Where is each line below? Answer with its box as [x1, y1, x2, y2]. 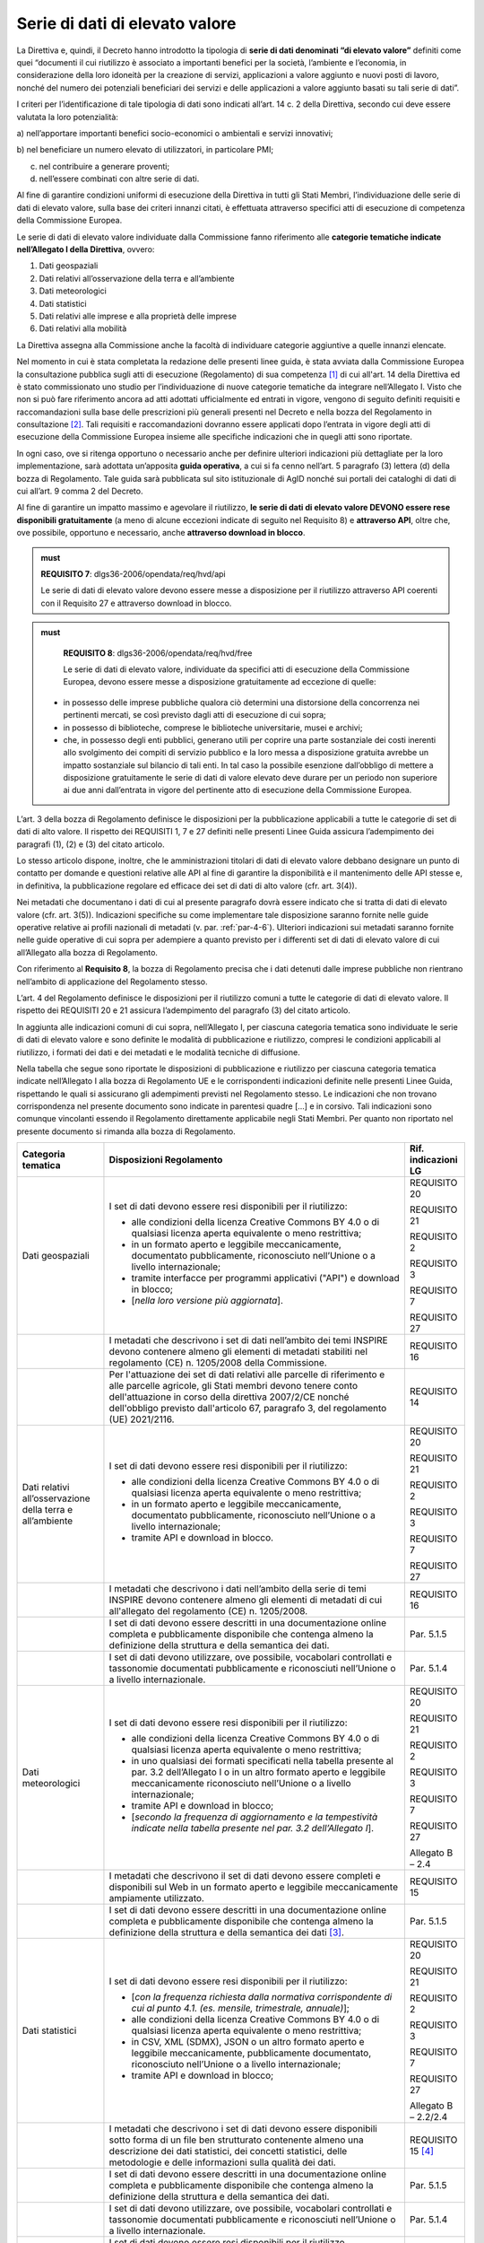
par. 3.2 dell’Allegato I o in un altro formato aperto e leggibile [131, 1766, 385, 1778]
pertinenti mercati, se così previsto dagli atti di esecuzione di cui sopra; [63, 710, 326, 720]
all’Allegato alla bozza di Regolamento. [16, 947, 159, 957]
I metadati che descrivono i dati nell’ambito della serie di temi [108, 1583, 367, 1595]
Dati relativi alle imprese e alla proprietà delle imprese [39, 310, 238, 321]
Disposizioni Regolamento [108, 1154, 223, 1166]
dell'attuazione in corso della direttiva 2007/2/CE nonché [108, 1391, 350, 1403]
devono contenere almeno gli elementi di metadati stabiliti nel [108, 1346, 367, 1358]
